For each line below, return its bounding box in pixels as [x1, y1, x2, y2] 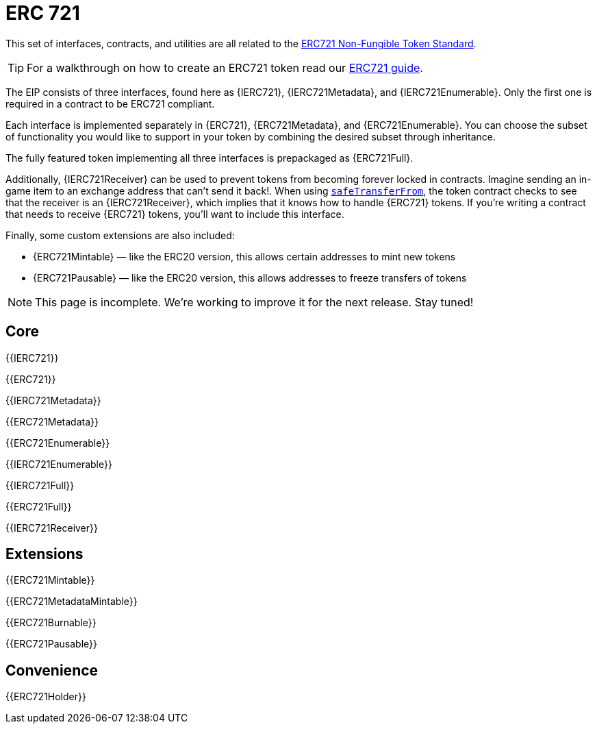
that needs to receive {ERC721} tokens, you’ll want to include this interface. [5, 208, 344, 220]
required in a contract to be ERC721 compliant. [5, 97, 215, 110]
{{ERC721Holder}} [5, 691, 86, 703]
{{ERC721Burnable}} [5, 617, 97, 629]
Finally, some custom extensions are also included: [5, 229, 235, 241]
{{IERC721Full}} [5, 479, 75, 491]
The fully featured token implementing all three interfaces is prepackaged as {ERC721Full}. [5, 151, 414, 164]
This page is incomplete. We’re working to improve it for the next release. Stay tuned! [35, 295, 474, 309]
